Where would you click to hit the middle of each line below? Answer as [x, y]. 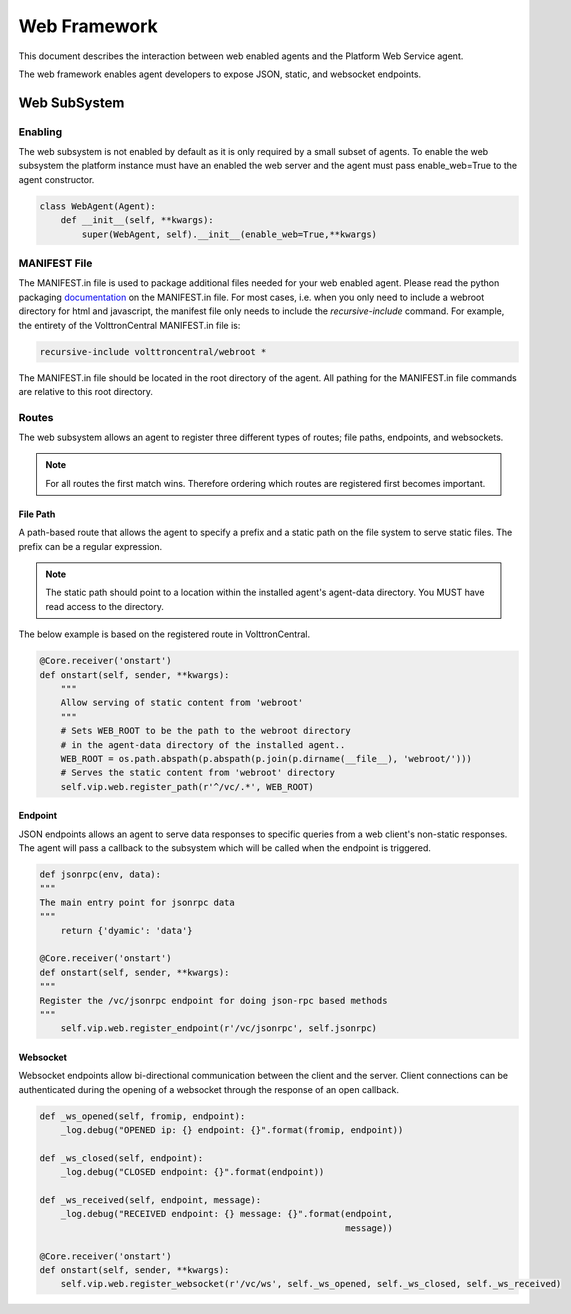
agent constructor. [56, 179]
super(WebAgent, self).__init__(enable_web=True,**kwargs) [229, 234]
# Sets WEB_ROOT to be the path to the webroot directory [205, 731]
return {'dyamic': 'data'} [127, 930]
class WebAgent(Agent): [98, 206]
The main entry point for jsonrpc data [137, 902]
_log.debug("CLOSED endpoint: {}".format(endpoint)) [192, 1172]
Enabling [40, 132]
